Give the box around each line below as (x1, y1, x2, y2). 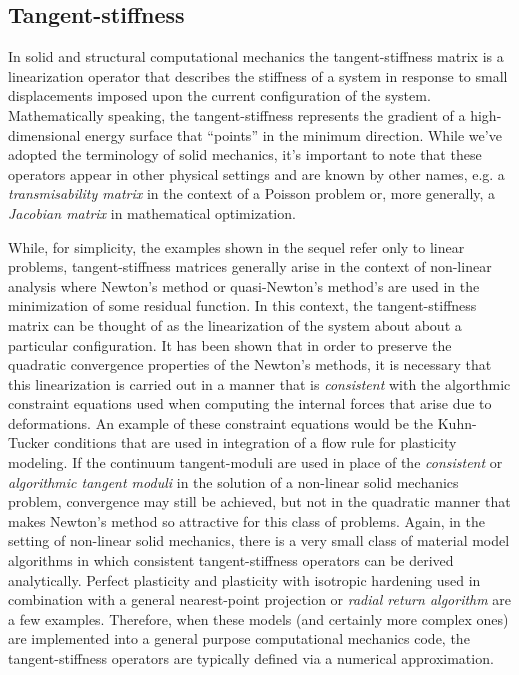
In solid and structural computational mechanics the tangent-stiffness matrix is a (8, 46, 504, 67)
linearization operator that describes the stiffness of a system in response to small (8, 65, 508, 86)
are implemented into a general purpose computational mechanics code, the (8, 628, 470, 649)
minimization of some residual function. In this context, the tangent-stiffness (8, 295, 477, 316)
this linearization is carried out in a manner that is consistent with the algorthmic (8, 373, 511, 394)
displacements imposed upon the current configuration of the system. (8, 85, 431, 106)
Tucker (8, 432, 50, 453)
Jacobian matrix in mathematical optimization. (8, 202, 296, 223)
